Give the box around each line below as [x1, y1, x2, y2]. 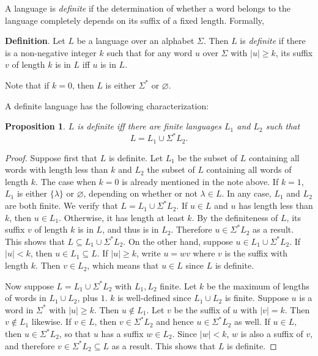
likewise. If [31, 315, 72, 328]
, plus [77, 291, 98, 304]
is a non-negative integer [5, 46, 97, 59]
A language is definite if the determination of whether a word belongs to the [5, 2, 290, 14]
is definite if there [240, 34, 306, 47]
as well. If [234, 315, 270, 328]
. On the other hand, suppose [123, 234, 233, 247]
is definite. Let [108, 151, 163, 164]
